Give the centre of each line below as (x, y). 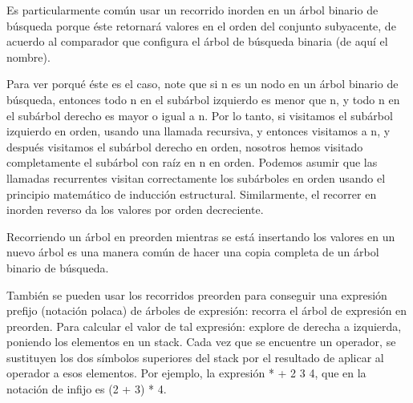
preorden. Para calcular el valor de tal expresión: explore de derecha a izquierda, (204, 326)
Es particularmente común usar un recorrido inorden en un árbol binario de (192, 10)
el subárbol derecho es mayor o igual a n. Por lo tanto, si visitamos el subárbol (200, 115)
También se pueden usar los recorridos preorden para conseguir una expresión (197, 294)
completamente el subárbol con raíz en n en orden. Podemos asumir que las (192, 162)
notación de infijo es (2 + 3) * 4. (87, 389)
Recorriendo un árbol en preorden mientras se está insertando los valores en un (201, 236)
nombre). (28, 56)
